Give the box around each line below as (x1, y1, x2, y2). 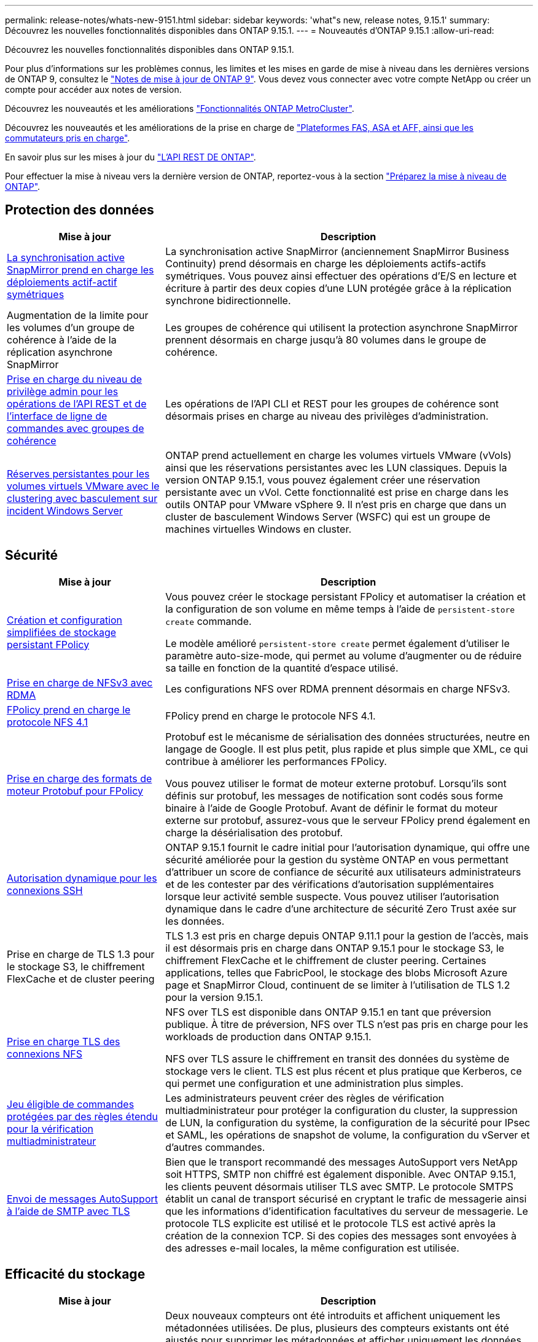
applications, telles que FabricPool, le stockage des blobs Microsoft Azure (165, 966, 508, 979)
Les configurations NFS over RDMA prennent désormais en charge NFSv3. (165, 682, 510, 695)
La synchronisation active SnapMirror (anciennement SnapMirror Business (165, 245, 509, 257)
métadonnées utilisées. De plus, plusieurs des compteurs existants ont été (165, 1321, 509, 1334)
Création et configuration (7, 613, 123, 626)
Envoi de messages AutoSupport (7, 1192, 158, 1205)
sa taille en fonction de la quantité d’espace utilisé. (165, 661, 399, 674)
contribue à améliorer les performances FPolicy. (165, 755, 387, 767)
